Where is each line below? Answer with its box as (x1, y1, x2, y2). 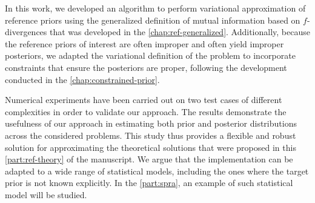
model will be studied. (5, 188, 87, 201)
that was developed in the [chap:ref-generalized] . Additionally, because (49, 25, 310, 38)
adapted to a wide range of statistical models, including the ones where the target (5, 164, 309, 177)
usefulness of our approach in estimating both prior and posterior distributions (5, 117, 297, 130)
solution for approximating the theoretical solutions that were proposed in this (5, 141, 296, 153)
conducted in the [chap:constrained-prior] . (5, 73, 160, 85)
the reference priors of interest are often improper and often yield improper (5, 37, 284, 50)
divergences (5, 25, 47, 38)
